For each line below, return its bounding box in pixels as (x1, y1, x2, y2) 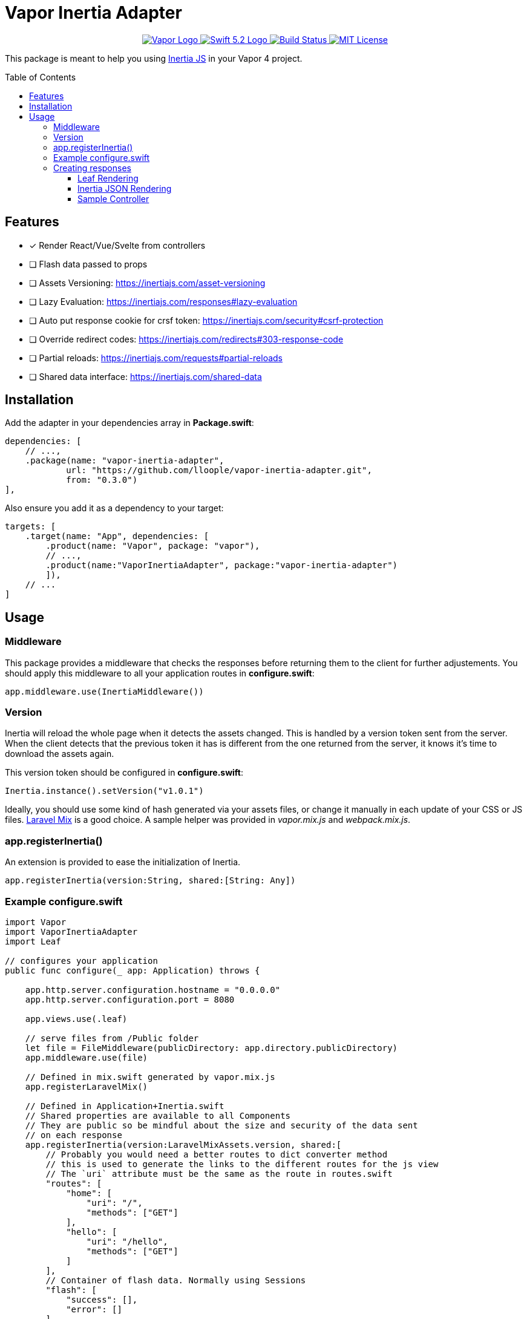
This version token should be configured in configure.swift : (5, 767, 244, 778)
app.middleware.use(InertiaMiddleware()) (5, 686, 204, 696)
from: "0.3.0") (66, 475, 138, 485)
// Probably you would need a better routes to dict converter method (45, 1149, 388, 1159)
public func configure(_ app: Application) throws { (5, 965, 260, 975)
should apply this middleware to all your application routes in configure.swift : (5, 667, 315, 678)
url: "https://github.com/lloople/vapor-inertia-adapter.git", (66, 465, 372, 476)
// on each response (25, 1130, 122, 1140)
